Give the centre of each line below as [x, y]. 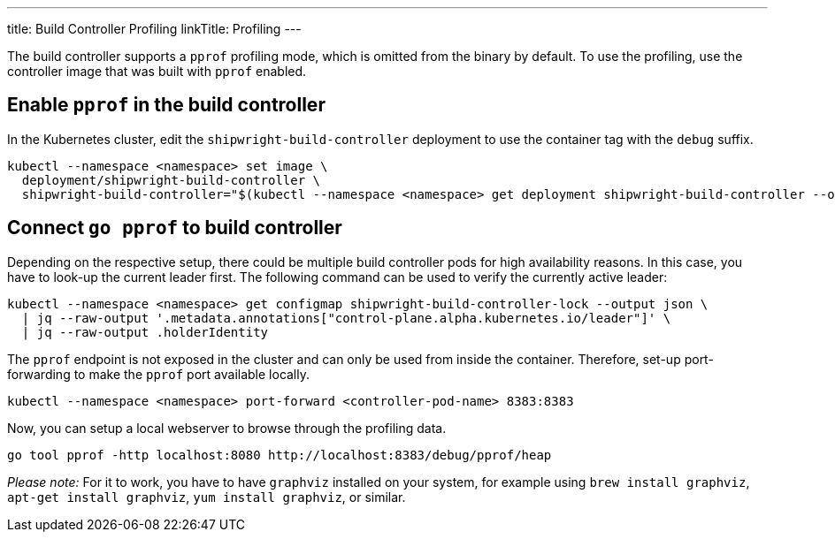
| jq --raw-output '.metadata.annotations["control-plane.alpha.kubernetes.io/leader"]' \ [346, 318]
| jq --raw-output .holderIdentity [145, 332]
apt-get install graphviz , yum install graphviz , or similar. [207, 497]
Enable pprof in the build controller [166, 105]
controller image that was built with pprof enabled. [157, 71]
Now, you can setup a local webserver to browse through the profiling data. [227, 428]
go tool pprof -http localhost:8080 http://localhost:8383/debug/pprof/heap [280, 455]
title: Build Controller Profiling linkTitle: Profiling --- [154, 29]
